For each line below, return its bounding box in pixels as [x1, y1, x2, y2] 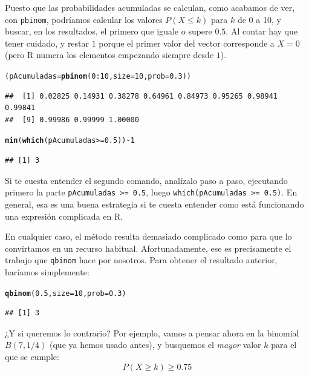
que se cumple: [5, 350, 59, 363]
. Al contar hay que [226, 25, 298, 38]
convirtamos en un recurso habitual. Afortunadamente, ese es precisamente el [5, 241, 291, 254]
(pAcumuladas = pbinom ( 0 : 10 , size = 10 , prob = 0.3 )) [5, 72, 191, 81]
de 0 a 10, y [237, 13, 281, 25]
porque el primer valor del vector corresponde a [99, 36, 275, 49]
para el [271, 338, 297, 351]
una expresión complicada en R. [5, 209, 123, 222]
